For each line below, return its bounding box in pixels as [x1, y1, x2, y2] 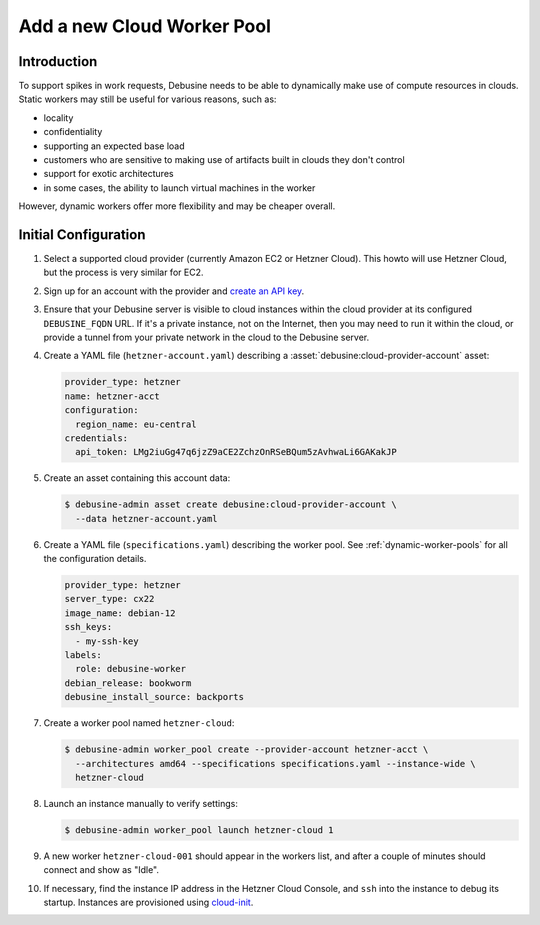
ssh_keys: [64, 621, 113, 633]
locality [43, 111, 74, 124]
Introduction [18, 53, 98, 70]
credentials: [64, 432, 129, 444]
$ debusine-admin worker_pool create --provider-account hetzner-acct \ [64, 744, 429, 755]
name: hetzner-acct [64, 390, 160, 402]
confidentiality [43, 126, 103, 138]
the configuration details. [43, 553, 147, 565]
